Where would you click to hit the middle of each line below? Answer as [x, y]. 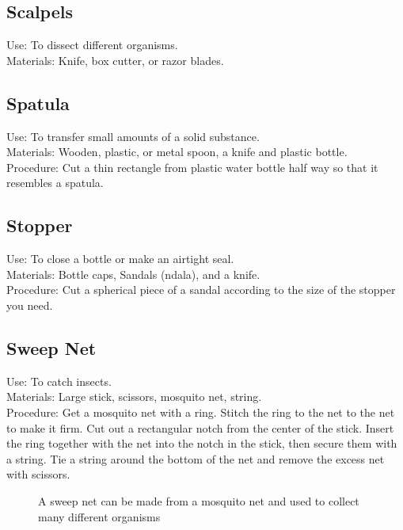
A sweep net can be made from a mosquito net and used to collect [199, 500]
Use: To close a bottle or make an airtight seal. [120, 259]
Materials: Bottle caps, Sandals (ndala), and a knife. [133, 274]
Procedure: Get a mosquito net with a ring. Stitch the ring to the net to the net [201, 412]
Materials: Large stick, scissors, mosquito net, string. [134, 397]
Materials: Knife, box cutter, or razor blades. [115, 60]
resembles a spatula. [55, 183]
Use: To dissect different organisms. [92, 45]
